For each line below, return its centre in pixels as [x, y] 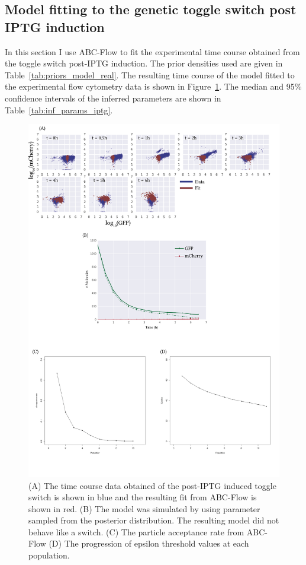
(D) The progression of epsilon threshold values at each [149, 543]
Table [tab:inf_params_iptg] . [59, 109]
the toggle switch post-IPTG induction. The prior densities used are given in [144, 63]
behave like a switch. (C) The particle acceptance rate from [136, 531]
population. [49, 555]
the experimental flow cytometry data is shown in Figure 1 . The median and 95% [153, 86]
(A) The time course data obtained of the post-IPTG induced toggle [152, 485]
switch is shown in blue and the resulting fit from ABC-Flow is [143, 497]
